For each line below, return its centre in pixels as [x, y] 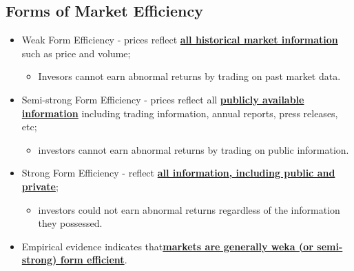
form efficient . [94, 260]
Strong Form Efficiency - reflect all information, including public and [178, 173]
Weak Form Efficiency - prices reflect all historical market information [180, 40]
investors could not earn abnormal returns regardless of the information [189, 209]
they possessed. [70, 223]
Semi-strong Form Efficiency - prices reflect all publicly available [163, 99]
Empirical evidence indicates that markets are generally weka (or [167, 246]
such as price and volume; [76, 53]
